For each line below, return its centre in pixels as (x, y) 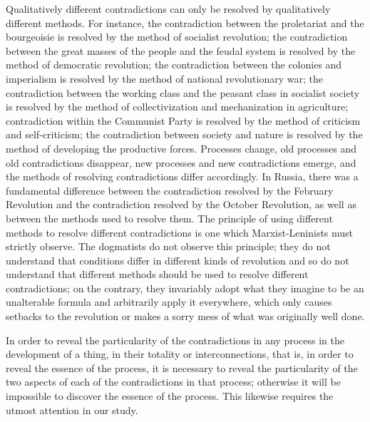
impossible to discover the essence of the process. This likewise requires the (170, 396)
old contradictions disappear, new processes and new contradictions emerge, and (181, 162)
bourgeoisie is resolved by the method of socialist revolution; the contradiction (177, 37)
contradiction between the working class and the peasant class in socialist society (183, 92)
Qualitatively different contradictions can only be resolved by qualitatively (168, 9)
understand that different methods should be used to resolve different (157, 274)
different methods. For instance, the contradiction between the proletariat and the (185, 22)
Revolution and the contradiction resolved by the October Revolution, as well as (181, 204)
